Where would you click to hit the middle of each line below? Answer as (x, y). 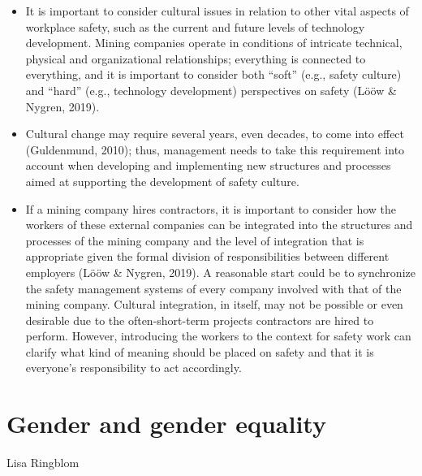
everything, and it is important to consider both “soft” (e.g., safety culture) (213, 74)
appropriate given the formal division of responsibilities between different (207, 256)
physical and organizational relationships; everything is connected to (196, 58)
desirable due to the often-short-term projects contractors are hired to (200, 320)
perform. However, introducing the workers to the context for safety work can (218, 336)
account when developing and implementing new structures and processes (208, 165)
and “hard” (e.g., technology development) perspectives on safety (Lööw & (211, 90)
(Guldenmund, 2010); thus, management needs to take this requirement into (215, 149)
